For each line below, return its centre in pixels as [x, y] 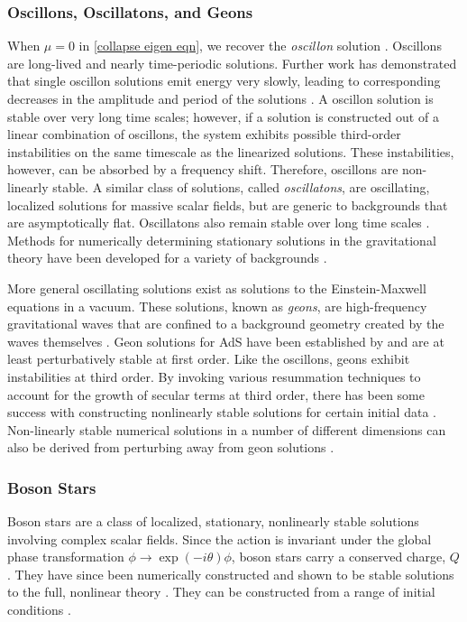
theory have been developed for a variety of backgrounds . [167, 258]
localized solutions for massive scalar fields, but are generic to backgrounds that [228, 204]
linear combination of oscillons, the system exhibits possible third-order [204, 134]
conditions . [39, 610]
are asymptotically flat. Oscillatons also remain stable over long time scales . [219, 223]
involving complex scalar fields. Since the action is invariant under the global [220, 538]
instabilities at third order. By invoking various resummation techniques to [214, 376]
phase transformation [66, 557]
